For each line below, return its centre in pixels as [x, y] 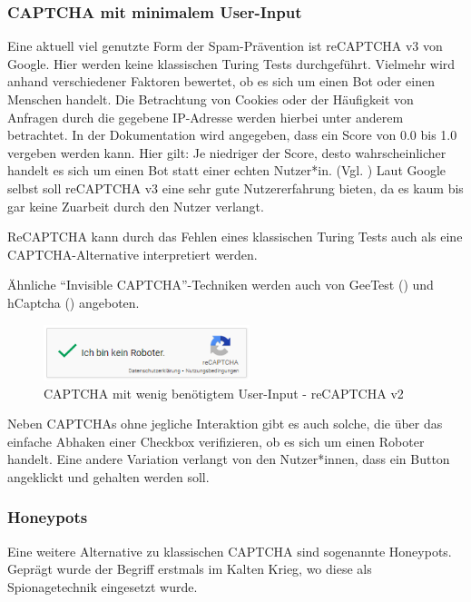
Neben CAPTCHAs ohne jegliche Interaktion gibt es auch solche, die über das [225, 424]
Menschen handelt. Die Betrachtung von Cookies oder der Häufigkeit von [211, 99]
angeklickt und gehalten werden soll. [108, 476]
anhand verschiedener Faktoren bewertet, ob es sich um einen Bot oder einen [221, 81]
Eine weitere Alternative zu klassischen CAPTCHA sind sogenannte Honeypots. [230, 551]
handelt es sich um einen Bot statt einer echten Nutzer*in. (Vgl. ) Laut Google [226, 170]
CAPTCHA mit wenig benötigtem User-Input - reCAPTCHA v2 [224, 393]
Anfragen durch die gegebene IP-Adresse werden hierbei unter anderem [206, 117]
